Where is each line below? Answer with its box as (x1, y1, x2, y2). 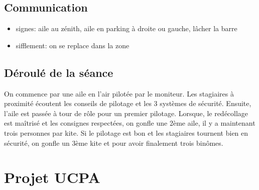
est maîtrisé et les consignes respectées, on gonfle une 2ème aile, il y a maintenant (4, 118, 255, 128)
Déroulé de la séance (4, 64, 113, 80)
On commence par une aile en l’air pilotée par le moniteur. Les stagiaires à (4, 88, 234, 99)
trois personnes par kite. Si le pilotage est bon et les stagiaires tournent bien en (4, 127, 248, 138)
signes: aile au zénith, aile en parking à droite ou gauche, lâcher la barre (16, 23, 237, 34)
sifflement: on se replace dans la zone (16, 40, 129, 50)
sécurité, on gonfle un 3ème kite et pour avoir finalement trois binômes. (4, 137, 223, 148)
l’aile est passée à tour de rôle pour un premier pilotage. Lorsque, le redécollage (4, 108, 248, 118)
